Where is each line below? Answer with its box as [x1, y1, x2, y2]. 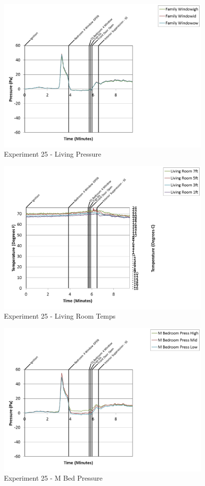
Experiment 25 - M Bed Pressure [4, 473, 102, 483]
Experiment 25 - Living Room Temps [4, 311, 116, 321]
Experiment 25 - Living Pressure [4, 149, 102, 159]
